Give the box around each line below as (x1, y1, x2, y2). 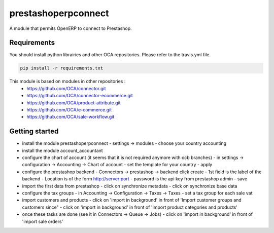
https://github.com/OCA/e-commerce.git (26, 106, 112, 112)
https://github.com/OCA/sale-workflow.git (26, 114, 115, 120)
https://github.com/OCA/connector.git (26, 85, 106, 91)
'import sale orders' (22, 218, 63, 224)
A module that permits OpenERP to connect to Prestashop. (9, 25, 132, 31)
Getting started (9, 127, 59, 136)
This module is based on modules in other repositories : (9, 79, 126, 85)
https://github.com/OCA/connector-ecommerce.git (26, 93, 133, 99)
